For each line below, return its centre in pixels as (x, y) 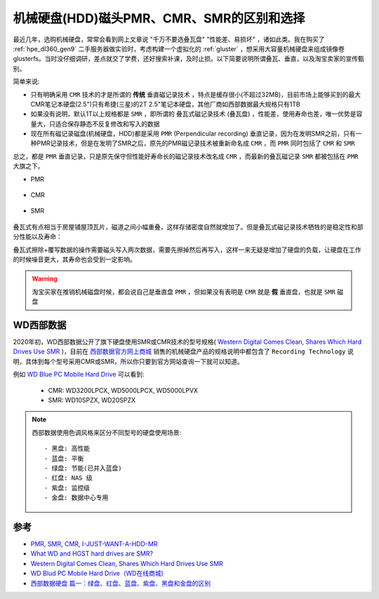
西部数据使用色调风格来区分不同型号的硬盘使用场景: (107, 432)
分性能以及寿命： (38, 237)
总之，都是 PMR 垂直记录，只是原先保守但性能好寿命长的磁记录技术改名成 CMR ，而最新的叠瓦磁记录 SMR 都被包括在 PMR (186, 156)
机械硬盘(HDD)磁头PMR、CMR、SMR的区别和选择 (159, 18)
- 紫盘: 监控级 (67, 488)
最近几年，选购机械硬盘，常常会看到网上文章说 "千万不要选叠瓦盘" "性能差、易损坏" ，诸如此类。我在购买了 (169, 39)
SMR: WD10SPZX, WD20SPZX (92, 400)
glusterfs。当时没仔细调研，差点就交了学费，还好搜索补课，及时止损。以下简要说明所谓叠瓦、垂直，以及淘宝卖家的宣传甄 (188, 59)
